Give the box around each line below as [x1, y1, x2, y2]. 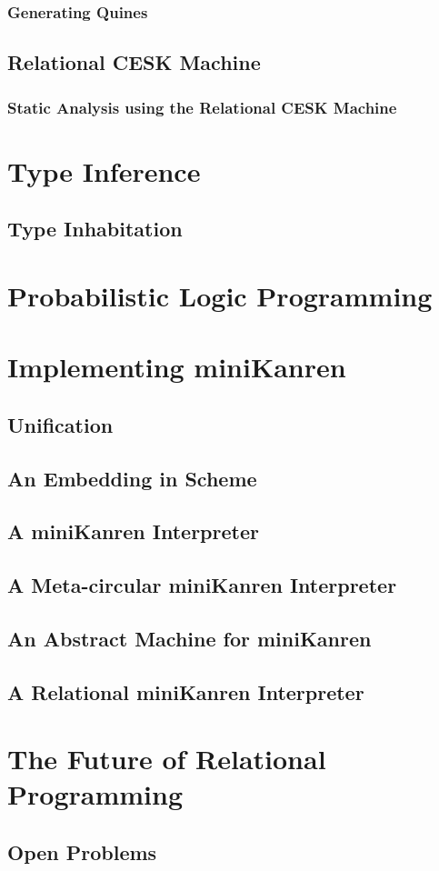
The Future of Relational [7, 740, 326, 777]
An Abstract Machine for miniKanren [7, 624, 372, 652]
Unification [7, 410, 114, 438]
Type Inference [7, 152, 201, 189]
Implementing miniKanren [7, 348, 346, 385]
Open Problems [7, 838, 157, 866]
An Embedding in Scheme [7, 464, 257, 492]
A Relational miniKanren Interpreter [7, 677, 364, 706]
